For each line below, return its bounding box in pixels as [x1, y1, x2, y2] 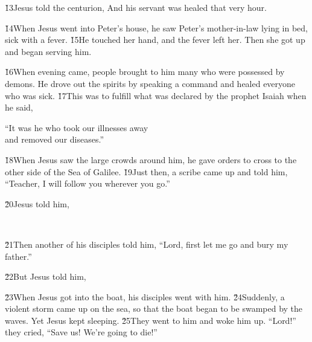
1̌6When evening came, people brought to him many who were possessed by [5, 65, 285, 78]
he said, [5, 101, 33, 114]
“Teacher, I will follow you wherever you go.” [5, 177, 170, 190]
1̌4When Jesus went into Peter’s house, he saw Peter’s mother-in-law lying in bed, [5, 21, 308, 34]
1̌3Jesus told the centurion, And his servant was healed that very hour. [5, 1, 267, 13]
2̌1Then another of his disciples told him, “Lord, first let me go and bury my [5, 237, 288, 250]
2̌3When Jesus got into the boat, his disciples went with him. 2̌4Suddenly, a [5, 290, 285, 303]
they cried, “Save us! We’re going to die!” [5, 326, 158, 338]
